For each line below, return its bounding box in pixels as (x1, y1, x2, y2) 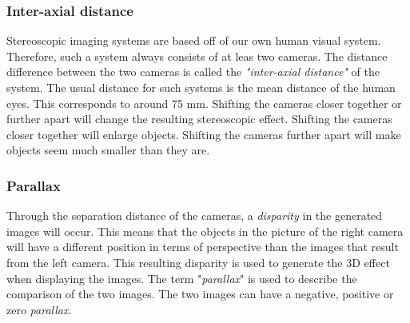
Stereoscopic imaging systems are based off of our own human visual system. (6, 32, 381, 49)
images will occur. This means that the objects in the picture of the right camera (6, 222, 404, 239)
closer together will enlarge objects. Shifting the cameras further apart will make (6, 126, 401, 142)
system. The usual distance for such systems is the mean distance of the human (6, 79, 396, 95)
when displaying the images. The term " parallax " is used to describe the (6, 269, 357, 286)
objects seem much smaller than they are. (6, 142, 210, 158)
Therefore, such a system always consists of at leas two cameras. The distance (6, 47, 388, 64)
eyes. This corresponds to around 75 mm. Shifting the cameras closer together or (6, 94, 402, 111)
